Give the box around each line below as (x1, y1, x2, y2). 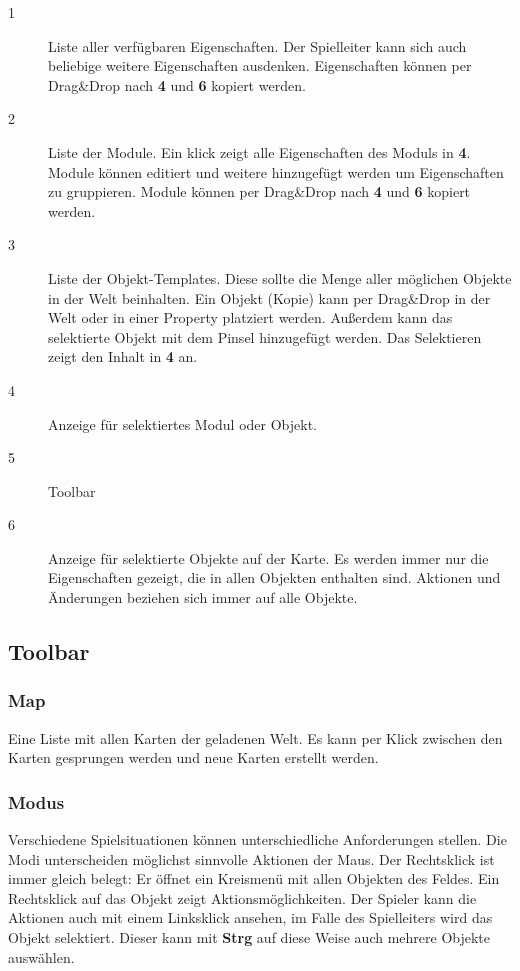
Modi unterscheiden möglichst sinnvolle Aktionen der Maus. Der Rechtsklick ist (8, 848, 495, 869)
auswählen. (8, 946, 75, 967)
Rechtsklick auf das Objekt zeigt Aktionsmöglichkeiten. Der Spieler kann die (8, 887, 477, 908)
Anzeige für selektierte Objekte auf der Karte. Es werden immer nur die (48, 547, 489, 568)
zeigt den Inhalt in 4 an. (48, 346, 198, 367)
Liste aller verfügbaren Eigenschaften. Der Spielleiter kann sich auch (48, 35, 467, 56)
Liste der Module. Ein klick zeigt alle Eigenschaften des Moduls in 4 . (48, 141, 471, 162)
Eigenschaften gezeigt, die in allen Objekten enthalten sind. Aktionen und (48, 567, 501, 588)
